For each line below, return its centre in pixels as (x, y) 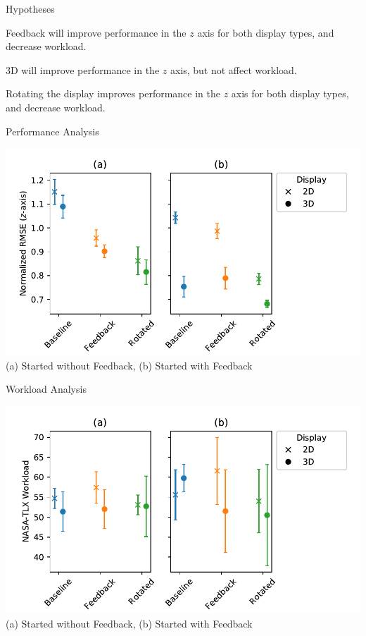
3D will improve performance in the (83, 69)
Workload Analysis (46, 389)
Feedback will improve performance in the (96, 32)
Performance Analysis (52, 131)
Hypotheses (30, 8)
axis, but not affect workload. (233, 69)
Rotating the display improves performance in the (113, 93)
